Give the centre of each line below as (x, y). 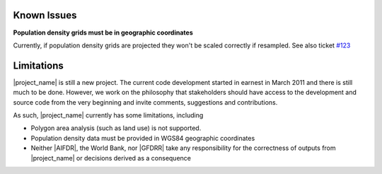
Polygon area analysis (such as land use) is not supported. (116, 128)
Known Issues (45, 15)
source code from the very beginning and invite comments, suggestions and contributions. (145, 102)
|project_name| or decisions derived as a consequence (111, 158)
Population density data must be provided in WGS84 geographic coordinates (143, 138)
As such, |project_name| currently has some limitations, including (108, 115)
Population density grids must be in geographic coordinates (103, 33)
